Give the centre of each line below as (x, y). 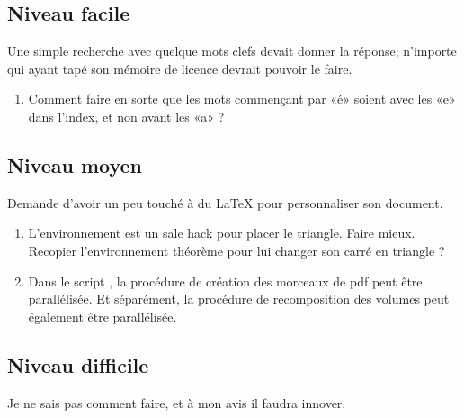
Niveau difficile (78, 364)
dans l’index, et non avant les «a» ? (126, 116)
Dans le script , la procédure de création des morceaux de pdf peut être (225, 281)
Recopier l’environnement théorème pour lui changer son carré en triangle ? (236, 250)
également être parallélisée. (103, 316)
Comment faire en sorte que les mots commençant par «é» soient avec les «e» (242, 99)
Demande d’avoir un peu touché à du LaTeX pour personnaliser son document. (225, 202)
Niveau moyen (75, 164)
